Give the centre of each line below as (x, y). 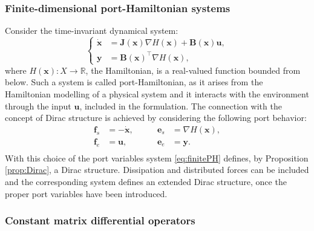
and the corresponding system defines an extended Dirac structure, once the (146, 181)
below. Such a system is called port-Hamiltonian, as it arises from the (134, 82)
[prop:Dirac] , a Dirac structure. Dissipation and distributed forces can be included (157, 170)
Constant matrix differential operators (100, 220)
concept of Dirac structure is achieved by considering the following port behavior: (156, 118)
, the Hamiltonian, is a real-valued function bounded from (193, 70)
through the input (38, 106)
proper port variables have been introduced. (86, 193)
